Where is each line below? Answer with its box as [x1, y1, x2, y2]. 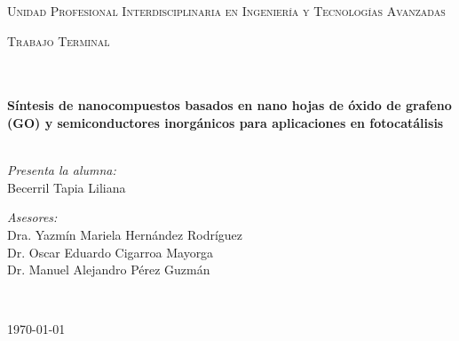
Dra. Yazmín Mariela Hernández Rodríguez [7, 225, 243, 243]
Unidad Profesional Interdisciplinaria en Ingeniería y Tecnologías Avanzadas [7, 2, 446, 20]
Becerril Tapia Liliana [7, 178, 126, 196]
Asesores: [7, 208, 58, 226]
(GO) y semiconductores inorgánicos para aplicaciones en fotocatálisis [7, 113, 444, 131]
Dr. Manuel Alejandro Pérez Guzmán [7, 260, 210, 279]
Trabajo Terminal [7, 31, 110, 50]
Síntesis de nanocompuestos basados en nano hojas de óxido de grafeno [7, 96, 452, 115]
